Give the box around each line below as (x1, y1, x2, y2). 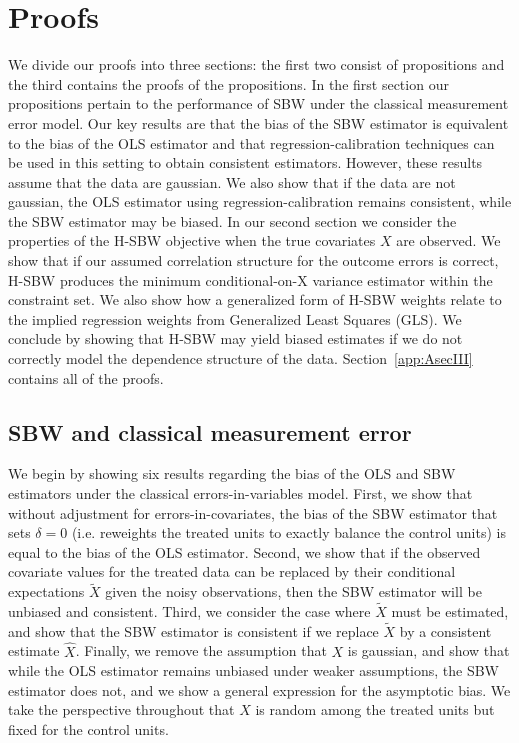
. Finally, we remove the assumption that (75, 640, 327, 661)
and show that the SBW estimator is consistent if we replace (8, 620, 379, 641)
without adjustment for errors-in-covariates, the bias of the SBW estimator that (8, 502, 498, 523)
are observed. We (396, 230, 501, 251)
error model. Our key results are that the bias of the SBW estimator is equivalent (8, 112, 509, 133)
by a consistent (399, 620, 492, 641)
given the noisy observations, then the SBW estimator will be (105, 581, 482, 602)
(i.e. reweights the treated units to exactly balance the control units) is (71, 522, 506, 543)
